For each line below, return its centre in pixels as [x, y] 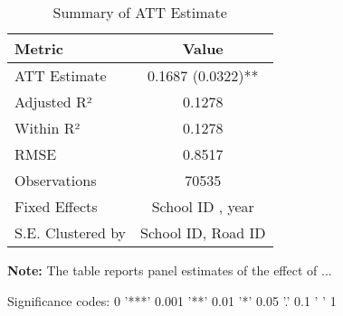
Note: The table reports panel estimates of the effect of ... [170, 270]
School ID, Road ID [203, 232]
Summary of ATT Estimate [140, 12]
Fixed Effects [56, 206]
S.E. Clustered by [71, 232]
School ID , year [203, 206]
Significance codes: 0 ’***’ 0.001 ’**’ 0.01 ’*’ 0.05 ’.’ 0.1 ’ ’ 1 [172, 300]
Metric [39, 48]
